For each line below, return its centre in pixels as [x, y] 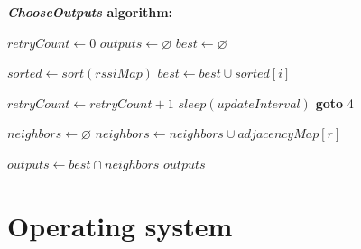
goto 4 [334, 102]
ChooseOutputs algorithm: [90, 12]
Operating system [120, 225]
